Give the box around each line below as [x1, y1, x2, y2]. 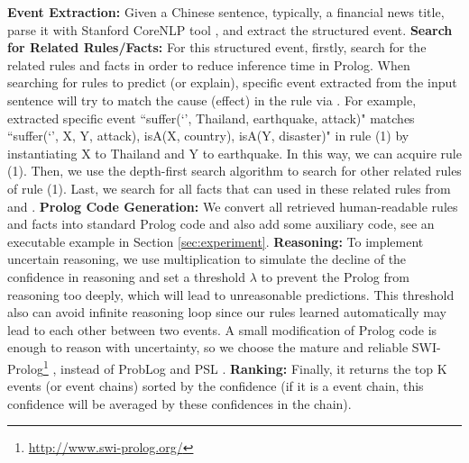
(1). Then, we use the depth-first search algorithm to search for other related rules [7, 161, 462, 180]
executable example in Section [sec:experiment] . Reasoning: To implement [7, 231, 424, 250]
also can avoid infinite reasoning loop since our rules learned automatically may [7, 303, 446, 322]
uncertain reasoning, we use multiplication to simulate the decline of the [7, 250, 407, 268]
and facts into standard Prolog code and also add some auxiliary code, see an [7, 214, 435, 233]
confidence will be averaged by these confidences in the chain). [7, 394, 352, 413]
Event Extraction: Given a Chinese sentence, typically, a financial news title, [7, 3, 445, 21]
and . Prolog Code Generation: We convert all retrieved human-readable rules [7, 196, 458, 215]
